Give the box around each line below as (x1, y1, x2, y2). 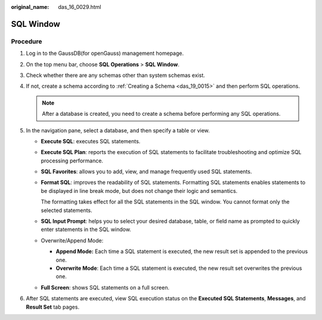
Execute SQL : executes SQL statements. (41, 137, 141, 144)
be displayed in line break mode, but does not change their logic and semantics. (41, 187, 238, 194)
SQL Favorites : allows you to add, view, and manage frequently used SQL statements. (41, 168, 252, 176)
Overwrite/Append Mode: (41, 236, 104, 244)
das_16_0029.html (58, 4, 101, 10)
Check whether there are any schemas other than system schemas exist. (26, 72, 205, 79)
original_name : (11, 4, 49, 10)
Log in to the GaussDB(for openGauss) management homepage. (26, 50, 184, 57)
